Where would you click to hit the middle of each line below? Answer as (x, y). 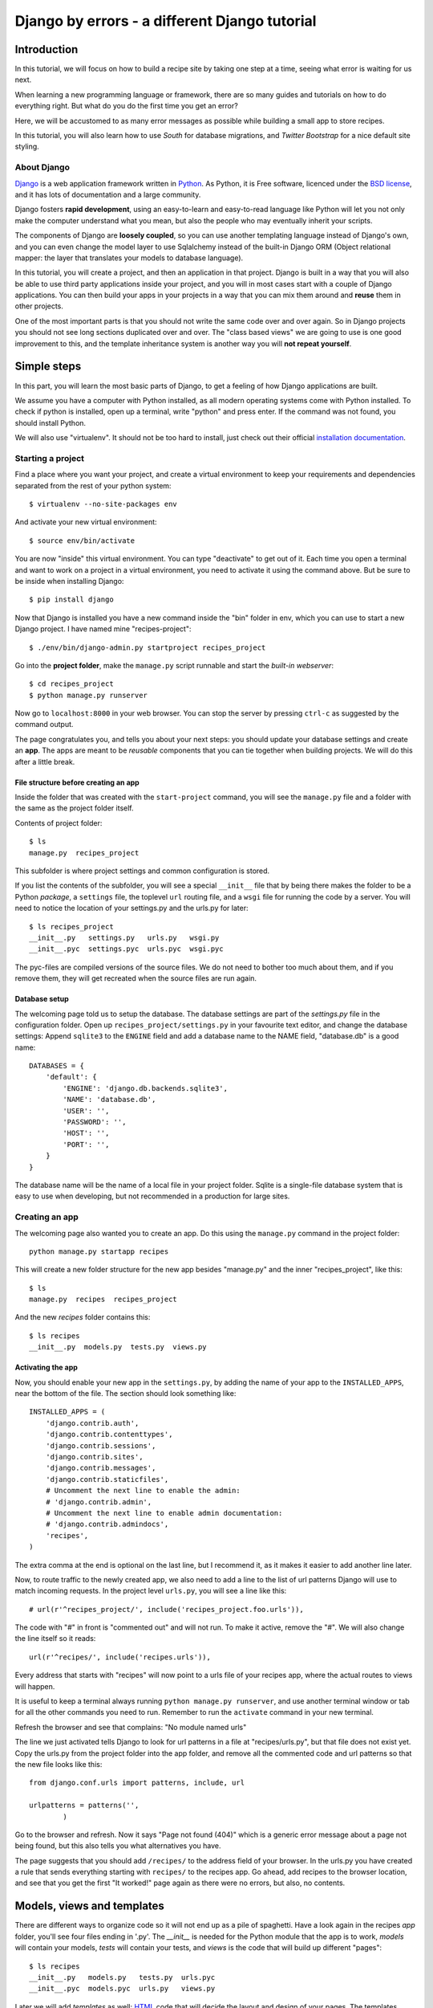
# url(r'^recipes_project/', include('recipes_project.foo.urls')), (166, 1609)
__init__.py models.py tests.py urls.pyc (122, 1977)
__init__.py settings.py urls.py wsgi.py (124, 937)
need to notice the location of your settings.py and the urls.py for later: (132, 908)
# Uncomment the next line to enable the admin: (143, 1491)
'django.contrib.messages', (101, 1468)
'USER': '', (86, 1111)
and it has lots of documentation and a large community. (108, 194)
